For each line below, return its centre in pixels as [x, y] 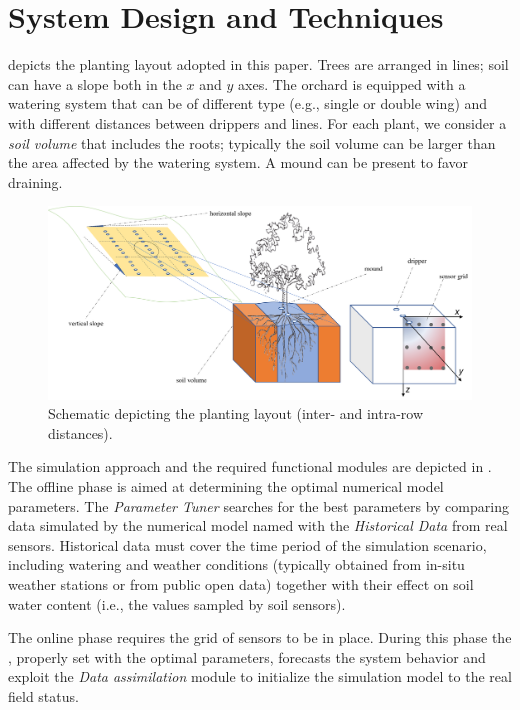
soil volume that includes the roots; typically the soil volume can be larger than [252, 142]
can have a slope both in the [95, 83]
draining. [35, 181]
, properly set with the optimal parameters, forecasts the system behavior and [247, 656]
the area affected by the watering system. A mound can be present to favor [238, 162]
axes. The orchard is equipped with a [352, 83]
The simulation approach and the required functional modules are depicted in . [250, 466]
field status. [43, 695]
